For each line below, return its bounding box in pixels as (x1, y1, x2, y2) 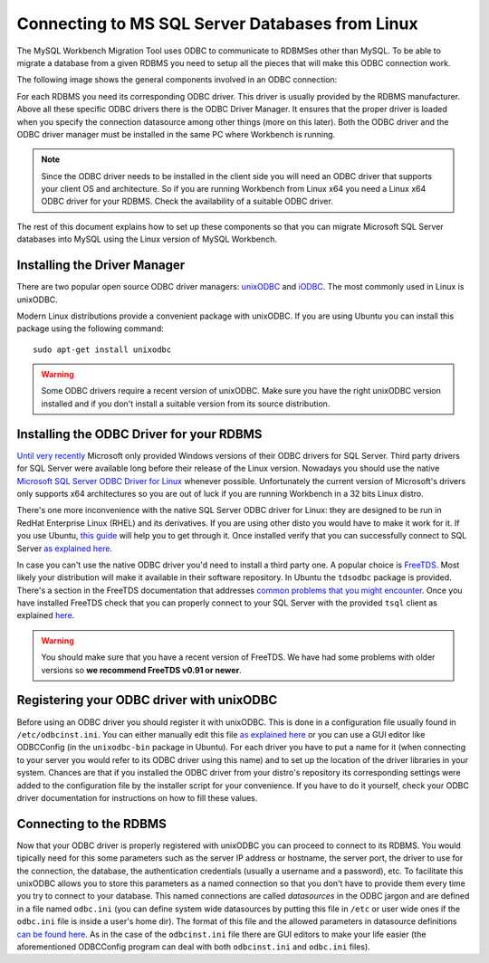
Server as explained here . (16, 543, 113, 554)
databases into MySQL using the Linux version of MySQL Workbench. (16, 234, 278, 244)
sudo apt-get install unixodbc (33, 344, 172, 355)
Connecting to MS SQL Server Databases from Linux (16, 14, 418, 33)
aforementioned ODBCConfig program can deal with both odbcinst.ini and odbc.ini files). (16, 941, 370, 952)
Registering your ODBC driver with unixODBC (16, 692, 278, 708)
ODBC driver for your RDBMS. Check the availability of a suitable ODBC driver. (41, 195, 334, 207)
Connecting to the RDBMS (16, 815, 167, 832)
